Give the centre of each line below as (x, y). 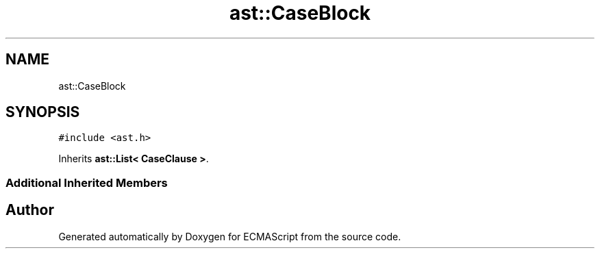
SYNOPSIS (43, 112)
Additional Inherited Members (87, 182)
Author (30, 210)
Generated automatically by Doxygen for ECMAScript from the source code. (230, 236)
